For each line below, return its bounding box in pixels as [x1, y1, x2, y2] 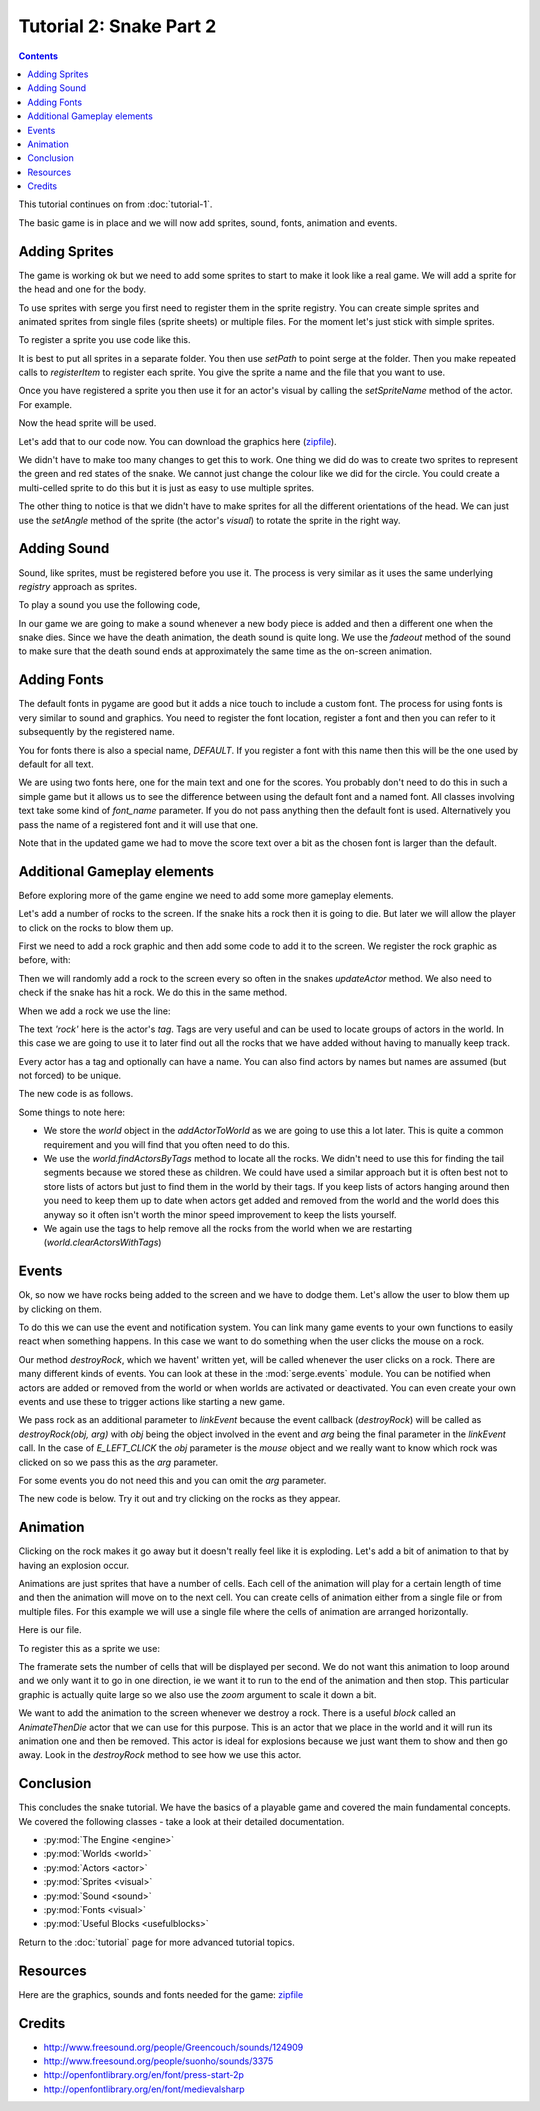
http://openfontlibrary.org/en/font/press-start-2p [43, 2069, 245, 2081]
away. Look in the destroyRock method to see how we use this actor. [18, 1749, 302, 1761]
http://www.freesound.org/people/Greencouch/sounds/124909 [43, 2041, 304, 2053]
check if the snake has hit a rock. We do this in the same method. [18, 986, 288, 999]
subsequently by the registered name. [18, 726, 175, 738]
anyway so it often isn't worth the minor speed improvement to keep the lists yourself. [43, 1208, 397, 1220]
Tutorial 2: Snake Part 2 [18, 15, 217, 37]
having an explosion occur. [18, 1559, 130, 1571]
